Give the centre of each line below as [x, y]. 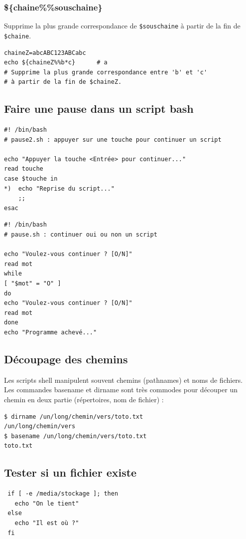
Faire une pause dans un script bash [99, 109]
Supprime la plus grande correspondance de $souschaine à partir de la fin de [122, 26]
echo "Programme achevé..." [51, 332]
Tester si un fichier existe [70, 472]
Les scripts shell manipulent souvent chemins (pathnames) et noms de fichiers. [123, 380]
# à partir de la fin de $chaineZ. [63, 82]
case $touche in [31, 179]
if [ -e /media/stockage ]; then [63, 494]
